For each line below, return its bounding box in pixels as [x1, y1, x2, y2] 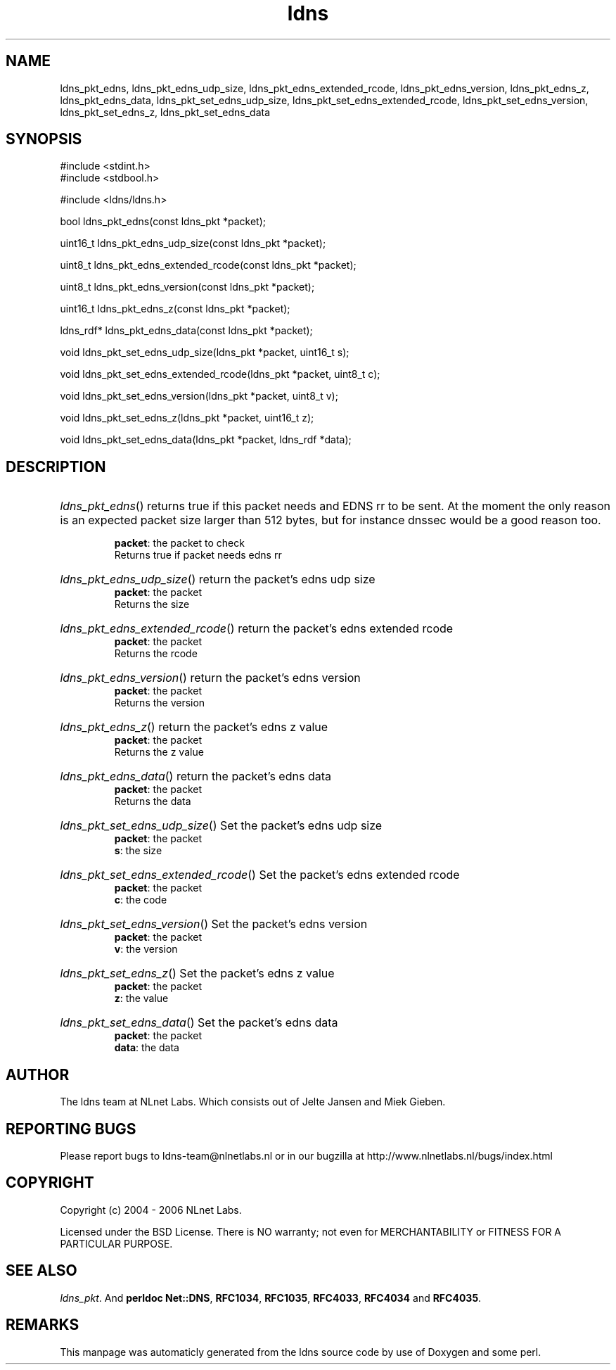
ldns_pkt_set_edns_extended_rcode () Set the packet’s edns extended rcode [60, 868, 460, 882]
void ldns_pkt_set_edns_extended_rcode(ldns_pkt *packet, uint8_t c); [60, 368, 380, 381]
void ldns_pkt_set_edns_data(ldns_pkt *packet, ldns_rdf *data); [60, 433, 352, 446]
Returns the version [114, 697, 205, 709]
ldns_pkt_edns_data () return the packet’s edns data [60, 769, 331, 784]
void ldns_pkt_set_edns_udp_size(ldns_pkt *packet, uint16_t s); [60, 346, 349, 359]
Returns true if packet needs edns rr [114, 549, 282, 562]
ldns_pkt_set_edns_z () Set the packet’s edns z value [60, 966, 335, 981]
